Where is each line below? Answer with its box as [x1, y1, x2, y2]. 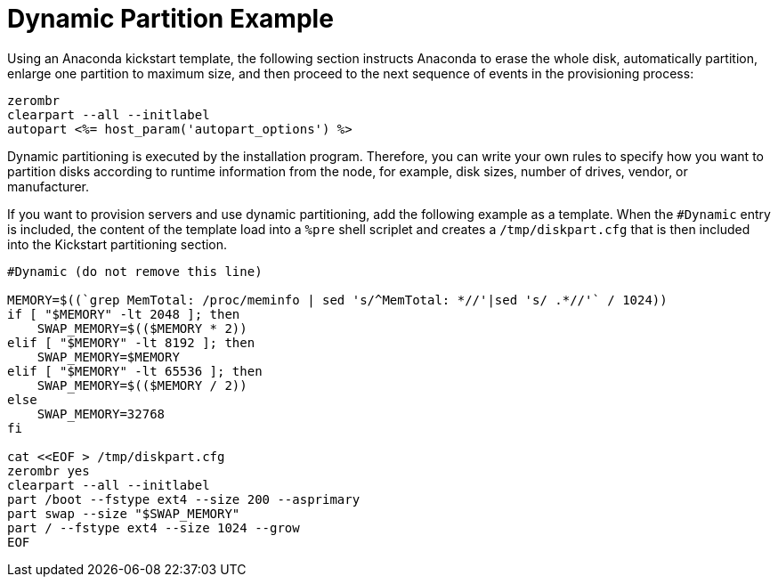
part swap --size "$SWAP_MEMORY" [7, 506, 240, 521]
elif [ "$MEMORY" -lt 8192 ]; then [7, 335, 255, 350]
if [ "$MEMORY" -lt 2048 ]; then [7, 306, 240, 321]
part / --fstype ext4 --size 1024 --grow [7, 520, 300, 535]
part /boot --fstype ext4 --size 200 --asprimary [7, 491, 361, 507]
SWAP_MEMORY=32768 [36, 406, 166, 421]
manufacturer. [7, 178, 89, 194]
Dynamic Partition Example [7, 4, 334, 34]
